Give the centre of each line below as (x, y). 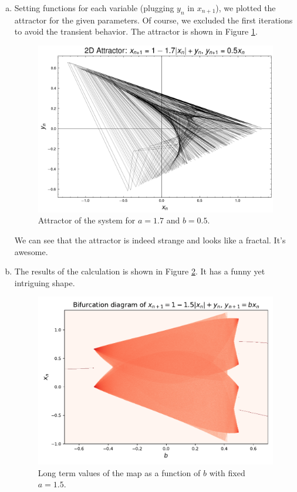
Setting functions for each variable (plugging (94, 8)
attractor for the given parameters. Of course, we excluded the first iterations (153, 20)
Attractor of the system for (87, 220)
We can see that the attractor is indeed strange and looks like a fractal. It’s (150, 240)
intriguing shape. (45, 282)
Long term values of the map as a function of (119, 472)
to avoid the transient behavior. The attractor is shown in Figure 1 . (136, 31)
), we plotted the (246, 8)
